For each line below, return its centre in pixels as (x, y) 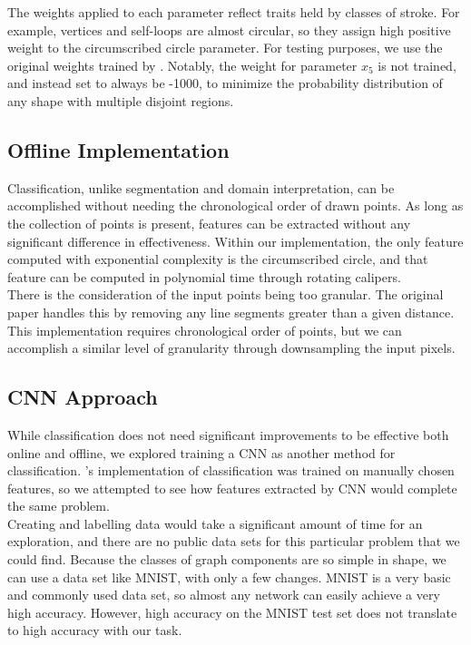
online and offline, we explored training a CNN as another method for (201, 452)
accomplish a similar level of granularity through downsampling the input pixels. (231, 348)
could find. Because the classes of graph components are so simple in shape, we (227, 559)
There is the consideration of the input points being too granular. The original (226, 294)
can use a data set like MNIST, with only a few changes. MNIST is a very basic (229, 577)
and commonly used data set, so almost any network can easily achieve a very (224, 595)
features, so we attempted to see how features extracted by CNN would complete (232, 488)
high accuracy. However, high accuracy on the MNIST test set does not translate (232, 612)
